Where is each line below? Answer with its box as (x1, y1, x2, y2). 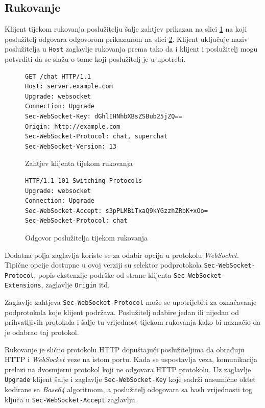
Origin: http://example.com (25, 123, 121, 130)
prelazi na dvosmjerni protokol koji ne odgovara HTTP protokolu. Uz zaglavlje (5, 364, 251, 374)
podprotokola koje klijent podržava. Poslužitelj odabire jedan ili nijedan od (5, 306, 239, 317)
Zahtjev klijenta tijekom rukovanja (25, 158, 133, 169)
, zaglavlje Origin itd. (41, 279, 110, 290)
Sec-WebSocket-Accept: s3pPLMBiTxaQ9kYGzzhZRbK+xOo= (25, 207, 208, 214)
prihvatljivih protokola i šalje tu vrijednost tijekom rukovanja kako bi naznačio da (5, 317, 261, 327)
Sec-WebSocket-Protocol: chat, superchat (25, 133, 168, 140)
